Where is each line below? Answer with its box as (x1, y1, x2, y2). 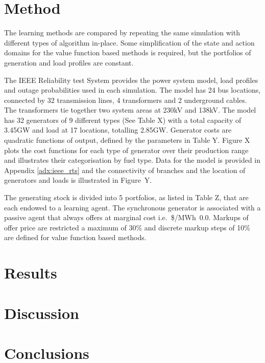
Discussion (4, 302, 79, 323)
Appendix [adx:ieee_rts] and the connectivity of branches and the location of (4, 164, 246, 175)
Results (4, 262, 57, 283)
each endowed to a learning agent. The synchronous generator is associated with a (4, 202, 261, 212)
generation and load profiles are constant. (4, 57, 134, 68)
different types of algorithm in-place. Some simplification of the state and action (4, 37, 255, 48)
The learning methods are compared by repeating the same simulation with (4, 27, 240, 38)
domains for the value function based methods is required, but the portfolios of (4, 47, 251, 58)
